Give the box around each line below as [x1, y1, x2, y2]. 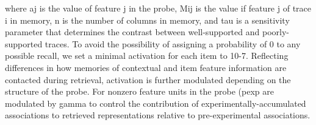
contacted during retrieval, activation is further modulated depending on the [5, 73, 291, 86]
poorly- [262, 25, 289, 38]
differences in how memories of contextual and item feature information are [5, 61, 287, 73]
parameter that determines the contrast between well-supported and [5, 25, 260, 38]
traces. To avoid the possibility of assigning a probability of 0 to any [45, 37, 301, 50]
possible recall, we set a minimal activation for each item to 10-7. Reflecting [5, 49, 289, 62]
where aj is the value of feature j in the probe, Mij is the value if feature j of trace [5, 2, 312, 14]
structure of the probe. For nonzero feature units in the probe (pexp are [5, 85, 274, 98]
